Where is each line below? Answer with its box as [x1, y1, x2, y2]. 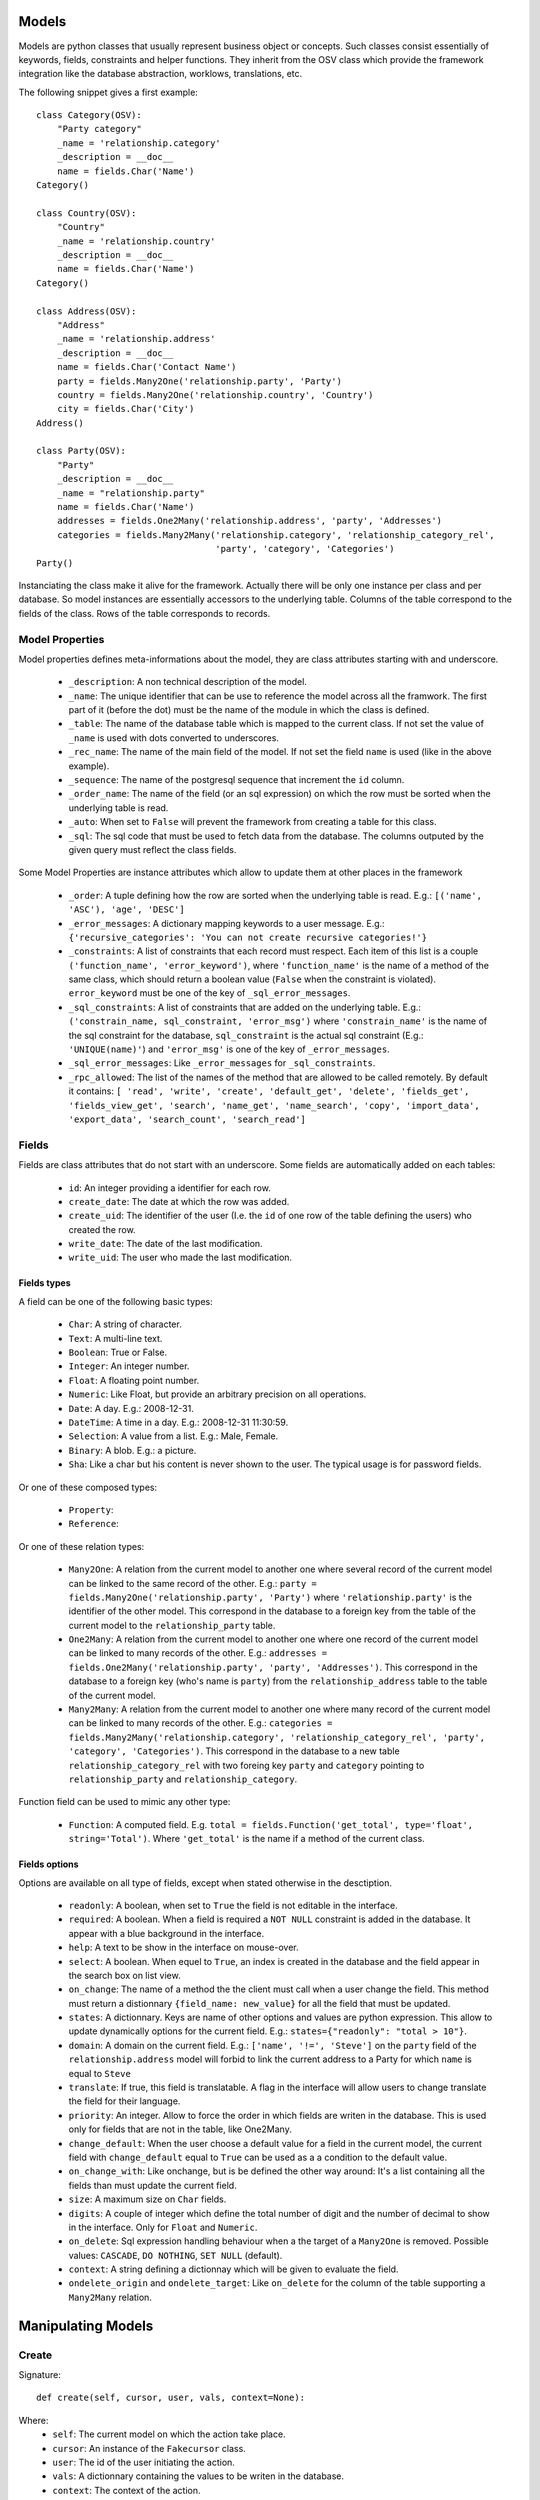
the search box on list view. [68, 1969, 181, 1981]
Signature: [18, 2369, 62, 2381]
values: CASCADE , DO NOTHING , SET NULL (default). [68, 2249, 283, 2261]
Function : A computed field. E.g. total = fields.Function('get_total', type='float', [68, 1818, 474, 1830]
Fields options [18, 1858, 79, 1870]
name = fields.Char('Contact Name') [56, 361, 237, 373]
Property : [68, 1503, 114, 1515]
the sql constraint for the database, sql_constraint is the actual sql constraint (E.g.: [68, 1029, 424, 1041]
